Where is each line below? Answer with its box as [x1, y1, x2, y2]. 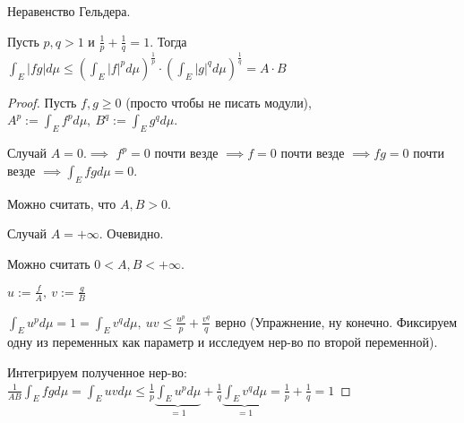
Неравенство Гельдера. [7, 2, 131, 20]
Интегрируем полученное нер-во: [7, 363, 187, 382]
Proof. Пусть [7, 92, 77, 111]
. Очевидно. [99, 224, 164, 243]
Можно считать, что [7, 194, 116, 212]
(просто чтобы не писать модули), [125, 92, 312, 111]
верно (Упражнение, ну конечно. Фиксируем [215, 312, 458, 331]
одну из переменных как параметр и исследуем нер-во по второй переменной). [7, 332, 438, 351]
